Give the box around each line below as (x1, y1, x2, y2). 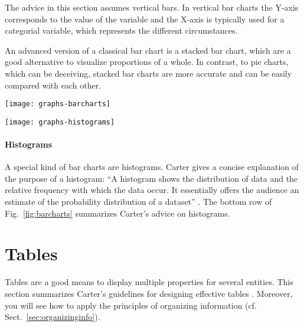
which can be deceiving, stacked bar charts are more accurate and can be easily (5, 67, 292, 79)
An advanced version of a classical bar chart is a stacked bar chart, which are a (5, 44, 291, 56)
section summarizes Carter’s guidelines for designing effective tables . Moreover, (5, 287, 293, 299)
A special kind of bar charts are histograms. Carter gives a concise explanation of (5, 161, 299, 173)
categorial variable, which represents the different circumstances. (5, 24, 238, 37)
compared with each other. (5, 79, 102, 91)
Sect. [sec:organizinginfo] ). (5, 310, 100, 323)
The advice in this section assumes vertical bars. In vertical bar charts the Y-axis (5, 1, 299, 13)
